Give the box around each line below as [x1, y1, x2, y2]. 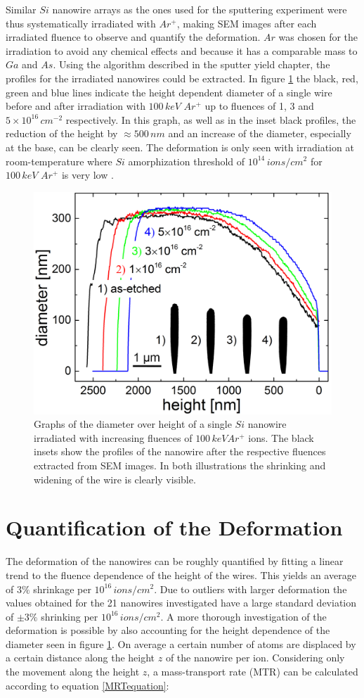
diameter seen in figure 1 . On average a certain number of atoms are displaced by [6, 636, 356, 651]
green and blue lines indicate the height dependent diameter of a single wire [6, 84, 332, 99]
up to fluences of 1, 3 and [204, 99, 314, 113]
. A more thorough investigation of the [160, 609, 327, 623]
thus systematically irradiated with [6, 15, 156, 30]
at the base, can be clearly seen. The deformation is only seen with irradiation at [6, 139, 354, 154]
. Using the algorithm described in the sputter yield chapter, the [53, 57, 330, 72]
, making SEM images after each [176, 15, 317, 30]
